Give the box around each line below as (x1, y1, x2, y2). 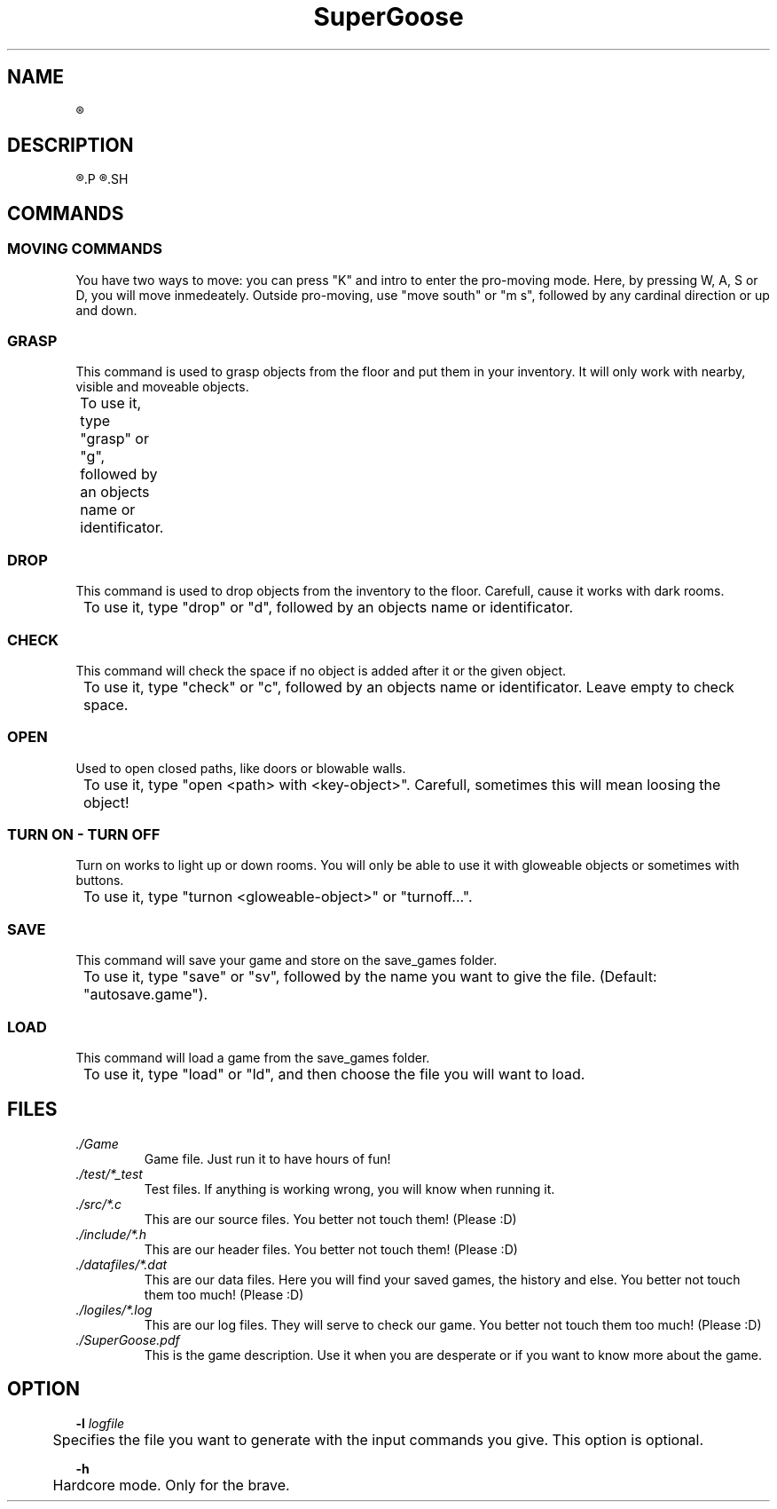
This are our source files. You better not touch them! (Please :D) (144, 1211, 517, 1227)
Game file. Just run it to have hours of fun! (144, 1150, 391, 1166)
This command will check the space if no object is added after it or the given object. (75, 662, 567, 678)
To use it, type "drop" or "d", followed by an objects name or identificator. (83, 598, 574, 617)
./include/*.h (75, 1226, 146, 1242)
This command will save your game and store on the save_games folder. (75, 952, 498, 968)
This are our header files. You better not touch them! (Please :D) (144, 1241, 518, 1257)
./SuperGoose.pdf (75, 1331, 180, 1347)
